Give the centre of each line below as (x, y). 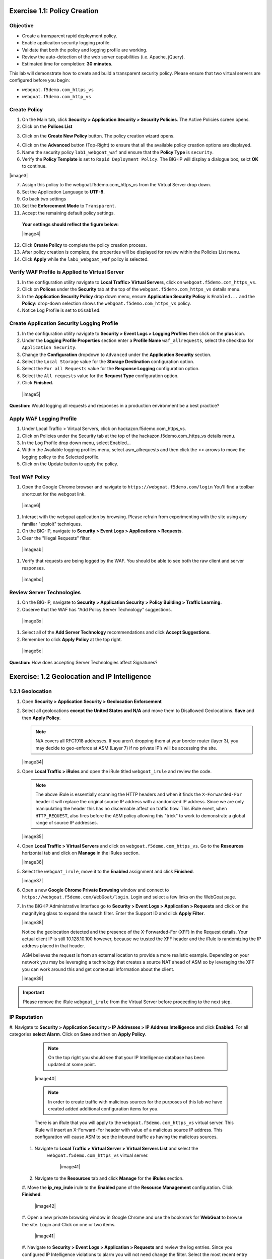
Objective (21, 26)
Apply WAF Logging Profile (43, 418)
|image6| (31, 506)
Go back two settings (44, 198)
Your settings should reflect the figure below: (71, 225)
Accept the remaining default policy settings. (69, 213)
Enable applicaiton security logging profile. (66, 43)
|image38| (32, 923)
